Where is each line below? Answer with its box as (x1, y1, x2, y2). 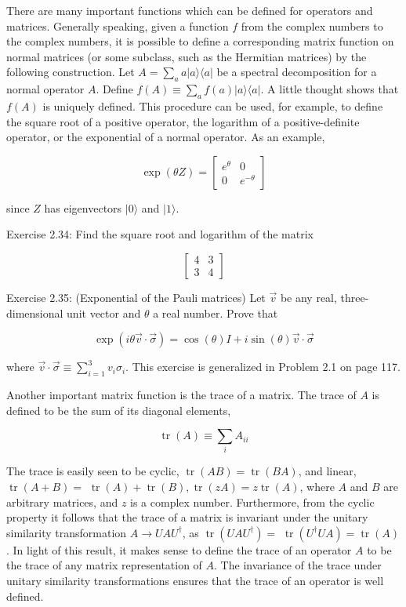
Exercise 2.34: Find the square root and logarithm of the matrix (6, 226, 314, 242)
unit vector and (67, 304, 141, 321)
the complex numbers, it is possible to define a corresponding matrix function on (6, 33, 394, 49)
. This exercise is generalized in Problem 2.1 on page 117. (125, 358, 401, 375)
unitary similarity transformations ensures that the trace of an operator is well (6, 572, 384, 588)
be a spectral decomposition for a (216, 64, 377, 80)
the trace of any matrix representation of (6, 557, 202, 573)
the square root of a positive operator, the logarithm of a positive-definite (6, 113, 360, 129)
